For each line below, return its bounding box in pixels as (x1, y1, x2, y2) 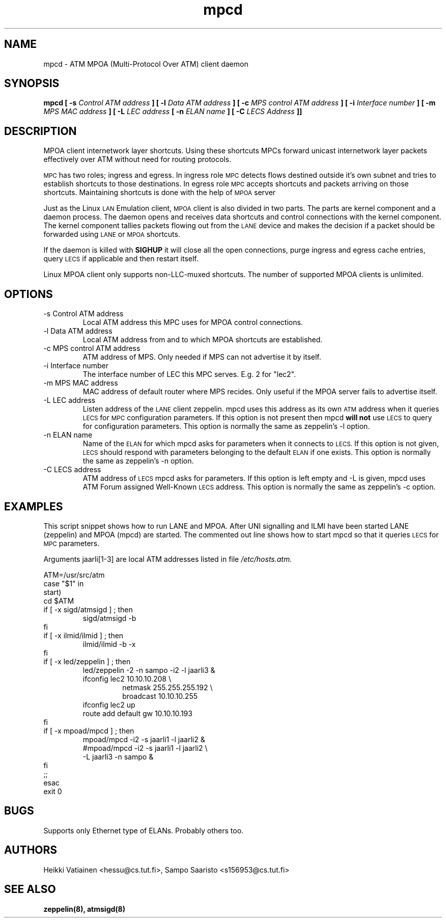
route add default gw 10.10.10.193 (82, 709, 192, 718)
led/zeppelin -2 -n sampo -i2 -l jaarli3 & (82, 665, 215, 674)
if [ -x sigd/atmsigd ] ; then (43, 605, 133, 614)
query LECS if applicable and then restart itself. (43, 254, 199, 263)
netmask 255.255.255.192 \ (122, 683, 213, 692)
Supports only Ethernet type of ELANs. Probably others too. (43, 826, 244, 835)
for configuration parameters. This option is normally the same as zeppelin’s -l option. (82, 422, 370, 431)
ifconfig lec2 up (82, 700, 135, 709)
